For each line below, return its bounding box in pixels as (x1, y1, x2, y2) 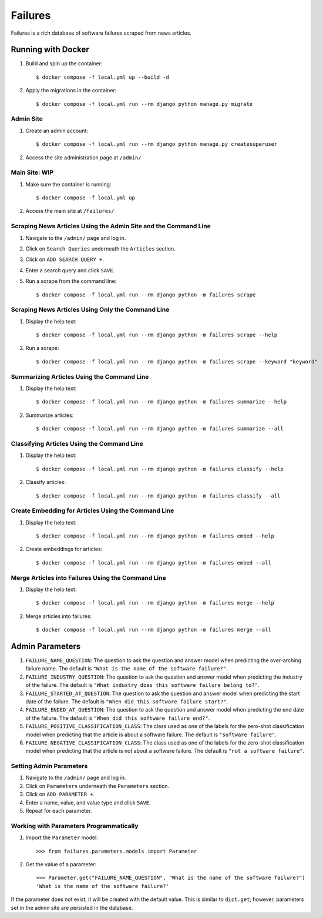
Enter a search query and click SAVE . (25, 266, 115, 273)
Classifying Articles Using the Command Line (11, 439, 143, 448)
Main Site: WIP (11, 168, 54, 176)
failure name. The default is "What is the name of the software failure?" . (25, 665, 228, 672)
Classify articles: (25, 479, 66, 486)
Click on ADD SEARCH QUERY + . (25, 256, 104, 263)
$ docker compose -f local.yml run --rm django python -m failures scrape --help (36, 332, 278, 338)
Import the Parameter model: (25, 834, 98, 841)
